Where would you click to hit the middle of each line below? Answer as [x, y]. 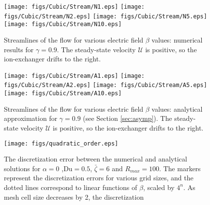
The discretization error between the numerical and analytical [96, 159]
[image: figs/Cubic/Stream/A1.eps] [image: [75, 76]
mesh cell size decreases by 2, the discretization [74, 197]
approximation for [31, 118]
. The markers [180, 168]
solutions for [22, 168]
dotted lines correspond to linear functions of [71, 187]
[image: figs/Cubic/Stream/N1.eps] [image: [75, 7]
